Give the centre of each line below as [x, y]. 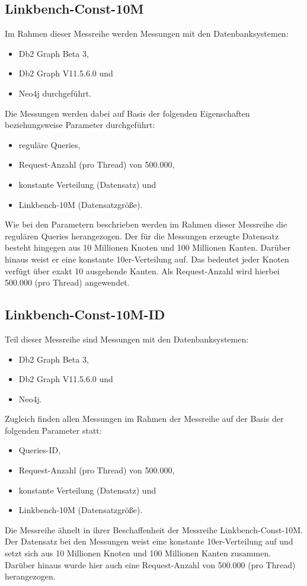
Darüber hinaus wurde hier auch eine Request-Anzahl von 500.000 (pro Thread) [150, 564]
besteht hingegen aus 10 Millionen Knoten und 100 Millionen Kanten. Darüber [148, 247]
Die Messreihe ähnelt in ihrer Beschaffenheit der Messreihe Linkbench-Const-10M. [154, 529]
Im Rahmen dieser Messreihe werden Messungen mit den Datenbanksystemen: [147, 33]
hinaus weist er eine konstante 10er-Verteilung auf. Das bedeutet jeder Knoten [147, 259]
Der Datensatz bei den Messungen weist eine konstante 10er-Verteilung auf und [149, 541]
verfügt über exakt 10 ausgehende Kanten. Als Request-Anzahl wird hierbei [142, 270]
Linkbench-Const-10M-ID [85, 314]
